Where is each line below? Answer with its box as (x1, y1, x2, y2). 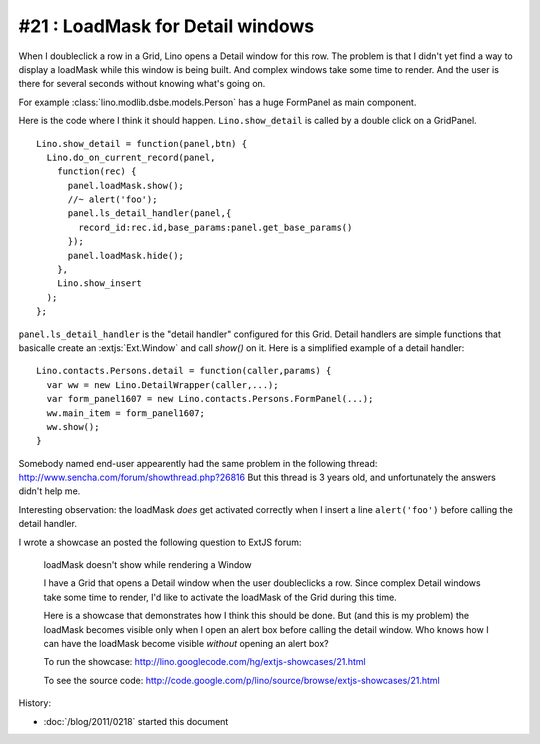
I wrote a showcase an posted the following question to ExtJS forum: (18, 536, 302, 548)
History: (18, 697, 52, 709)
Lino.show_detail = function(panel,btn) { (36, 138, 248, 149)
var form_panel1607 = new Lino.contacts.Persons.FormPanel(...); (46, 393, 374, 405)
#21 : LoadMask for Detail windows (18, 15, 315, 37)
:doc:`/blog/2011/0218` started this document (43, 715, 229, 727)
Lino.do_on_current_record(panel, (46, 151, 216, 163)
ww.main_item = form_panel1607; (46, 407, 205, 419)
